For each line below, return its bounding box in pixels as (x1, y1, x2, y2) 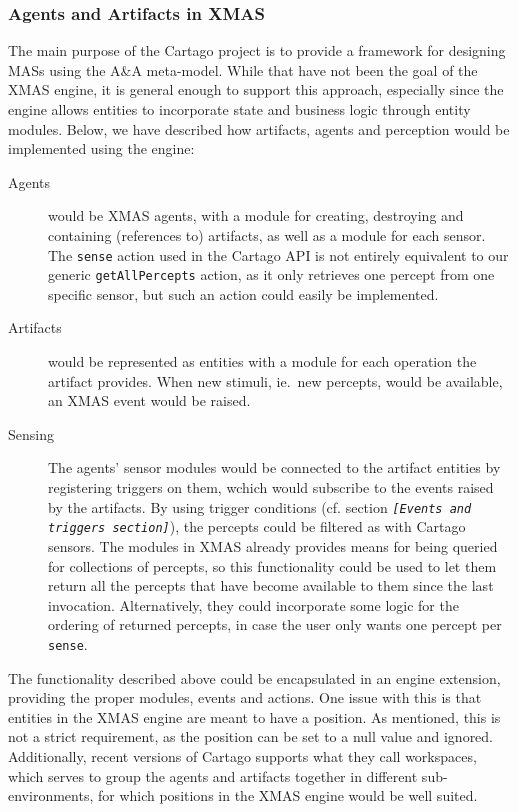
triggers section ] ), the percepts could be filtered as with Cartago (48, 516, 466, 537)
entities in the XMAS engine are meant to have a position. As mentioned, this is (8, 706, 501, 727)
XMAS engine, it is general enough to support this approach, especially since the (8, 79, 504, 100)
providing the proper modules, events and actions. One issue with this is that (8, 687, 482, 708)
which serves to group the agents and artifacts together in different (8, 765, 418, 786)
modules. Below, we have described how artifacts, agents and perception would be (8, 118, 510, 139)
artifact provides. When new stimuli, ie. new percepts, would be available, (48, 370, 503, 391)
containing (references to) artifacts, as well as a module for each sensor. (48, 224, 486, 245)
